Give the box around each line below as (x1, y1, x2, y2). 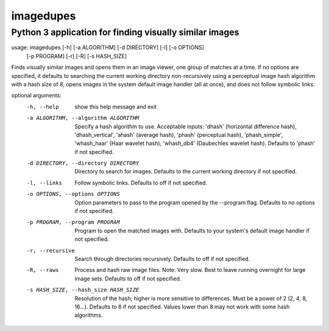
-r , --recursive (26, 247, 76, 254)
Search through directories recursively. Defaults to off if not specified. (74, 255, 250, 262)
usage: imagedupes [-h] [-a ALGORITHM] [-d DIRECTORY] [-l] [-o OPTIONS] (11, 44, 204, 51)
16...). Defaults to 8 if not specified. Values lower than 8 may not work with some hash (74, 303, 290, 310)
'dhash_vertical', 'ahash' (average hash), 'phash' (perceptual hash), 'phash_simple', (74, 131, 283, 138)
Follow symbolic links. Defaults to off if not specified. (74, 179, 207, 186)
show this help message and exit (74, 103, 157, 110)
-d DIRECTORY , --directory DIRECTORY (26, 160, 140, 167)
